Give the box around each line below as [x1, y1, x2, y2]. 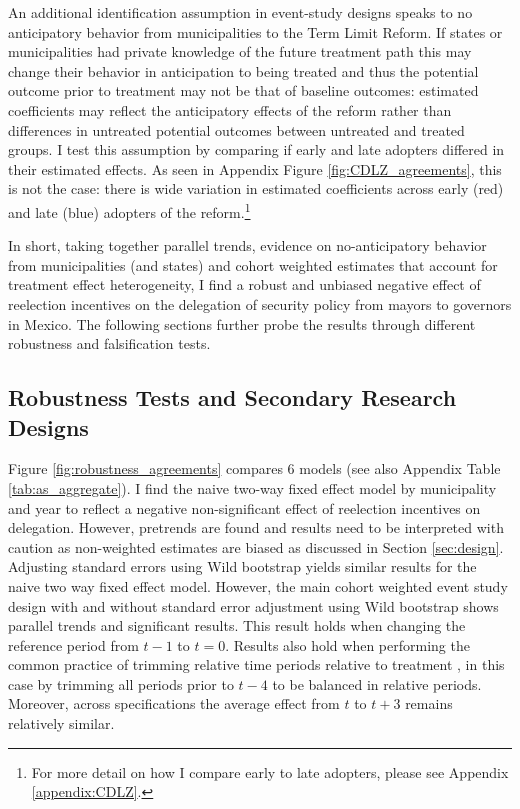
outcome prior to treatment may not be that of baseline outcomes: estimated [8, 80, 479, 101]
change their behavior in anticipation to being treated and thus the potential [8, 60, 479, 81]
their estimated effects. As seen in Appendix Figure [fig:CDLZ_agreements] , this [8, 158, 502, 179]
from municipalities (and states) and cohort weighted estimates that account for [8, 254, 498, 275]
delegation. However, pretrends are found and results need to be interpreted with [8, 517, 504, 538]
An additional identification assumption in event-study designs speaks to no [8, 2, 473, 22]
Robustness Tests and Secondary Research [8, 382, 457, 413]
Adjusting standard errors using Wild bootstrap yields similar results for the [8, 556, 477, 577]
